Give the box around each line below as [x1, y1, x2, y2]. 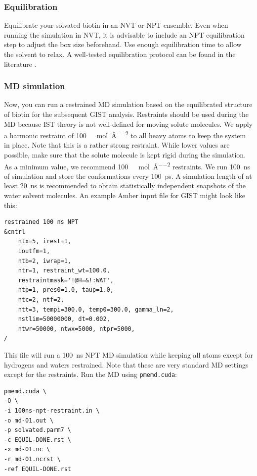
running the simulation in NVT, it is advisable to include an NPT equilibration [4, 29, 245, 40]
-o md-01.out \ [4, 417, 54, 424]
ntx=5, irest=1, [18, 238, 72, 245]
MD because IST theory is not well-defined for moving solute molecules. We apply [4, 118, 253, 129]
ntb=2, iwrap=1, [18, 257, 72, 264]
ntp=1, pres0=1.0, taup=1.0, [18, 286, 114, 294]
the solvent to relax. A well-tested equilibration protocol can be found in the [4, 49, 236, 59]
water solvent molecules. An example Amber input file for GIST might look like [4, 190, 246, 201]
